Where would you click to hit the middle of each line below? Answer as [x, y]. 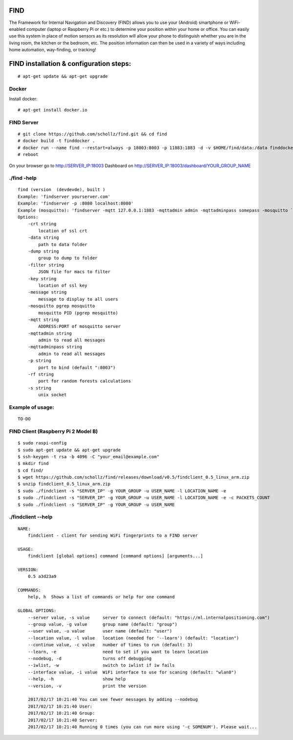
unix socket [52, 395]
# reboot [28, 155]
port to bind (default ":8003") [77, 367]
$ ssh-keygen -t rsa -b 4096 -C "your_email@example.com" [89, 456]
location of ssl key [63, 285]
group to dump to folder [68, 258]
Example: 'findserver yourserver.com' [64, 196]
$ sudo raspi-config [42, 443]
